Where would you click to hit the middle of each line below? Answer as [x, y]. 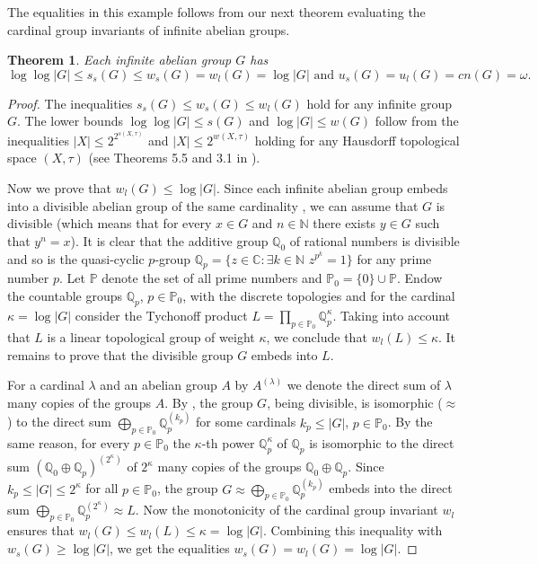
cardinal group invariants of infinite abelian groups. [149, 29]
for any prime [394, 258]
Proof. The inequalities [70, 103]
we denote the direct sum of [364, 385]
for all [102, 488]
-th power [228, 442]
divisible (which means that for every [110, 223]
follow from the [417, 121]
